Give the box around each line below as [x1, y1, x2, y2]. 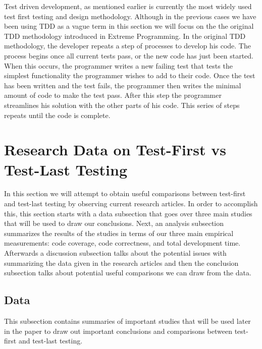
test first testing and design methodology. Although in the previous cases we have [4, 11, 256, 21]
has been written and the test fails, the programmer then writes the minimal [4, 80, 241, 90]
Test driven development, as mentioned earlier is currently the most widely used [4, 1, 252, 11]
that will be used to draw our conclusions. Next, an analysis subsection [4, 218, 224, 228]
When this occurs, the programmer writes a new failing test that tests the [4, 60, 233, 71]
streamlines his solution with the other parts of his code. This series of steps [4, 99, 240, 110]
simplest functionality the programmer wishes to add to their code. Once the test [4, 70, 255, 81]
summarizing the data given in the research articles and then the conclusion [4, 257, 239, 268]
